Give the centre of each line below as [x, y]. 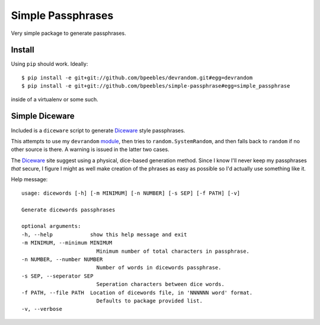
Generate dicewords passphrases [68, 210]
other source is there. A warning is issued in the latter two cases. [90, 149]
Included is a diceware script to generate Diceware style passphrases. [98, 130]
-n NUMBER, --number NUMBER [62, 260]
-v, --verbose [42, 309]
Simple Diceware [43, 116]
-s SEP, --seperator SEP [57, 276]
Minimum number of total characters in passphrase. [173, 251]
